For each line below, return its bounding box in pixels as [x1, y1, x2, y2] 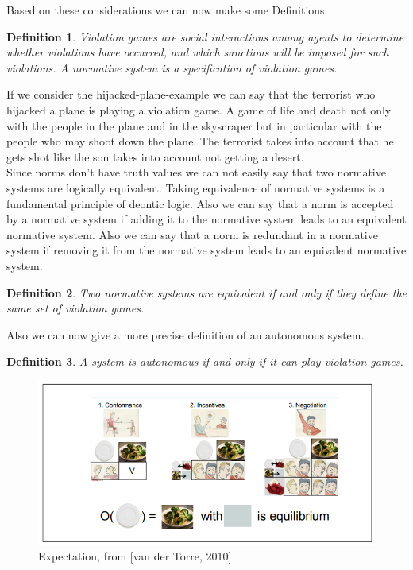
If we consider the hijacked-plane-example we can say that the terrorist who [6, 86, 376, 103]
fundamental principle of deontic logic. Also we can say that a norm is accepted [6, 195, 394, 211]
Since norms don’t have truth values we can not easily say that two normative [6, 164, 386, 180]
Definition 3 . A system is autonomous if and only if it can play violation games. [6, 353, 403, 370]
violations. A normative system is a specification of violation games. [6, 59, 338, 76]
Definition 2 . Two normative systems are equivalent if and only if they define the [6, 284, 407, 301]
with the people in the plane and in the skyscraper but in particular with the [6, 117, 382, 134]
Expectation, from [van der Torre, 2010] [38, 548, 232, 564]
